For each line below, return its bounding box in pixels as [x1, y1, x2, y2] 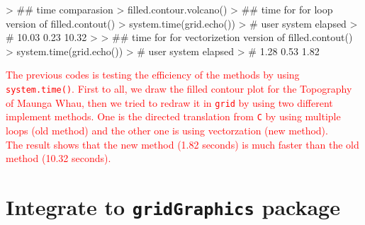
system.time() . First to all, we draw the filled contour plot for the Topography [6, 81, 352, 96]
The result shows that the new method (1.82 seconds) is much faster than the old [6, 137, 359, 151]
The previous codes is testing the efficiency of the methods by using [6, 67, 300, 82]
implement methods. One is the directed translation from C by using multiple [6, 109, 341, 124]
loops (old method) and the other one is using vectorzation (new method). [6, 122, 328, 137]
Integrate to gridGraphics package [6, 192, 340, 221]
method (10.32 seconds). [6, 151, 111, 166]
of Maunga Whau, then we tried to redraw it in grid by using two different [6, 95, 333, 110]
